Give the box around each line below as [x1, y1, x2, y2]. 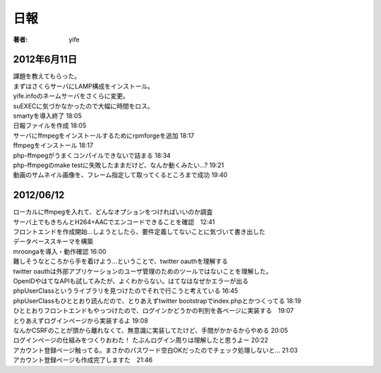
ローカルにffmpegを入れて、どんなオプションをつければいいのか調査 [13, 208, 213, 216]
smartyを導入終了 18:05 [13, 111, 83, 120]
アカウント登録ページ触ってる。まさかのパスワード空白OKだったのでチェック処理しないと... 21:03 [13, 346, 298, 354]
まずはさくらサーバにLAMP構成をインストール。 [13, 82, 155, 90]
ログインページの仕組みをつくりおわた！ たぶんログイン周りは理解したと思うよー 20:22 [13, 336, 269, 345]
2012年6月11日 [13, 54, 78, 66]
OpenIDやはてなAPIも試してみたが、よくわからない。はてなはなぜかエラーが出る [13, 277, 249, 285]
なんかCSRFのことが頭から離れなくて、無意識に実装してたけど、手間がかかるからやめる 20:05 [13, 326, 289, 334]
